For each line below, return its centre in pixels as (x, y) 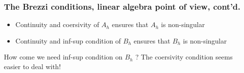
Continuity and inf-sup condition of (68, 40)
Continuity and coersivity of (57, 24)
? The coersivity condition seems (184, 57)
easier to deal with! (32, 66)
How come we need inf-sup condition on (63, 57)
